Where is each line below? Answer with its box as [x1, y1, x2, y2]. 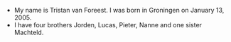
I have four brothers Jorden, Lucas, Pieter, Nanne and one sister [14, 21, 203, 29]
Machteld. [14, 28, 44, 36]
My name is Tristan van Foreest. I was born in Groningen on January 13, [14, 6, 225, 14]
